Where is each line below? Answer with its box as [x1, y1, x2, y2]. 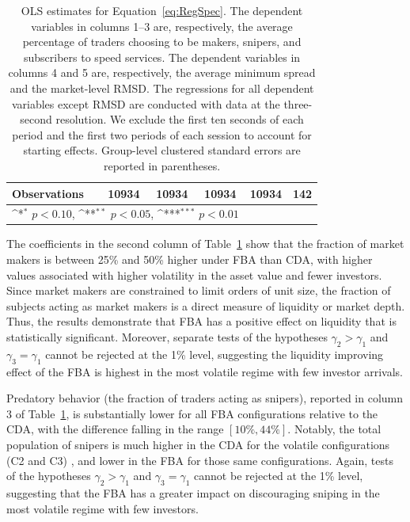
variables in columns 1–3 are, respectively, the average [31, 17, 293, 34]
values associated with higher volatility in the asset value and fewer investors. [6, 266, 382, 283]
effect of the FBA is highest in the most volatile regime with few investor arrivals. [6, 363, 403, 379]
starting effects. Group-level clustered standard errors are [23, 142, 301, 158]
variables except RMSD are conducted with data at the [11, 95, 280, 112]
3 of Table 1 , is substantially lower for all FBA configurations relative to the [6, 405, 378, 421]
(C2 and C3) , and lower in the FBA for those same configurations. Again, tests [6, 452, 393, 468]
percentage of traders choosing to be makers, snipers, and [22, 33, 302, 50]
